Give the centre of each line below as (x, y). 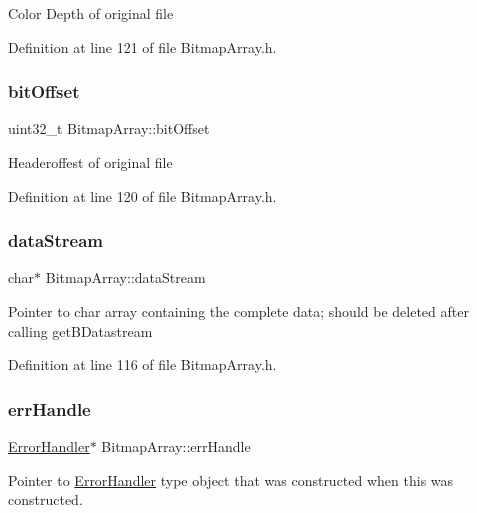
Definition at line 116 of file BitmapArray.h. (142, 364)
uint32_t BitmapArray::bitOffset (109, 128)
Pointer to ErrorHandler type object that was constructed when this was (231, 479)
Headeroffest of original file (90, 162)
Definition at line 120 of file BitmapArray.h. (142, 195)
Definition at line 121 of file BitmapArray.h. (142, 46)
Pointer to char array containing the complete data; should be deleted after (238, 311)
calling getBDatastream (80, 330)
